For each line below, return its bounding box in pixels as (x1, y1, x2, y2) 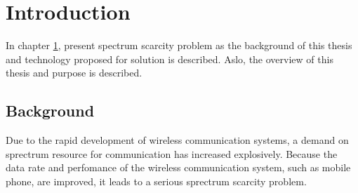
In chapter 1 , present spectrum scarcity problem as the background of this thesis (6, 38, 352, 53)
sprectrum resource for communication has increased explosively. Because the (6, 146, 338, 161)
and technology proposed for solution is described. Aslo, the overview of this (6, 51, 333, 66)
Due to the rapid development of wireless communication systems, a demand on (6, 133, 349, 147)
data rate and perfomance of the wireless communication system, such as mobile (6, 160, 351, 175)
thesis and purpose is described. (6, 65, 142, 80)
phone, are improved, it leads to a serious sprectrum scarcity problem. (6, 173, 307, 188)
